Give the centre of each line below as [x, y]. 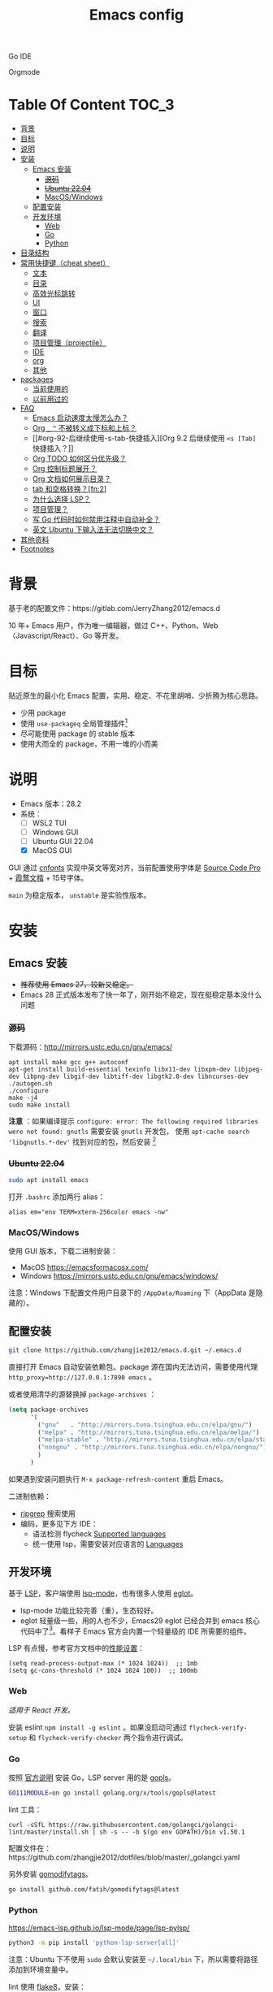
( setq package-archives [49, 1410]
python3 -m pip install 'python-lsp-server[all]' [94, 1943]
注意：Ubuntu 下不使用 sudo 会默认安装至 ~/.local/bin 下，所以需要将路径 [133, 1959]
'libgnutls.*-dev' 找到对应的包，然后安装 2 [82, 1141]
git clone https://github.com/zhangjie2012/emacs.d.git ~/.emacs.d [125, 1350]
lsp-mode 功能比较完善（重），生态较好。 [89, 1610]
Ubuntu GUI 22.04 [63, 841]
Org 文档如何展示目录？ [71, 479]
